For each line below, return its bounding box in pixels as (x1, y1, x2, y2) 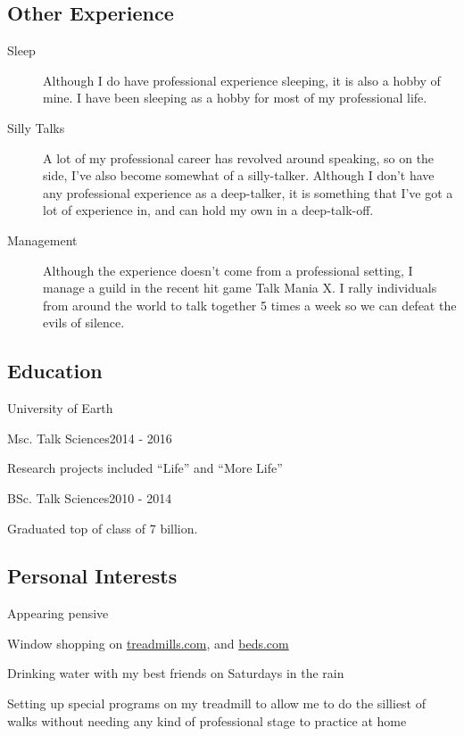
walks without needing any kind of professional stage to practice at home (7, 711, 407, 730)
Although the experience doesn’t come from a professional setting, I (43, 260, 413, 279)
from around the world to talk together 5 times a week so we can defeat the (43, 295, 457, 314)
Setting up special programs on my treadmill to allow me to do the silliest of (7, 694, 427, 713)
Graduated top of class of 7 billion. (7, 518, 198, 537)
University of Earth (7, 399, 113, 418)
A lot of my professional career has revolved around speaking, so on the (43, 148, 435, 167)
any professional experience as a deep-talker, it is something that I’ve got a (43, 183, 453, 202)
